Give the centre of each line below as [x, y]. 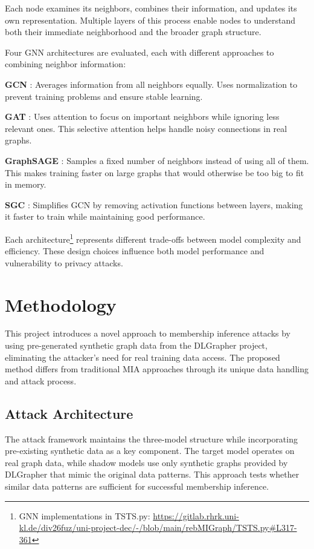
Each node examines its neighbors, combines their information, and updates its [151, 8]
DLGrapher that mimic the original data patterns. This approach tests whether [152, 474]
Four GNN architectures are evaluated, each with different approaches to [139, 52]
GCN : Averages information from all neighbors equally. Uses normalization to [151, 84]
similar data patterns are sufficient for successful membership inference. [137, 486]
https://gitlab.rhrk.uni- [196, 515]
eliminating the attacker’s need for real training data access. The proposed [143, 357]
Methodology [61, 304]
